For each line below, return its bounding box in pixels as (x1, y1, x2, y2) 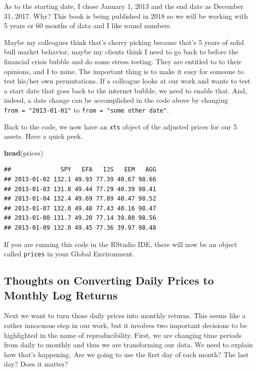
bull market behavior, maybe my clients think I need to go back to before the (4, 46, 239, 57)
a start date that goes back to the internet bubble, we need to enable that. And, (4, 85, 247, 95)
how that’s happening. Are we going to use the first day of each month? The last (4, 349, 249, 359)
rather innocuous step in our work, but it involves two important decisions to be (4, 320, 247, 331)
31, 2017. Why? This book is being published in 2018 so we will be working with (4, 10, 248, 21)
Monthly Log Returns (4, 287, 118, 302)
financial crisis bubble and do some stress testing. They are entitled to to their (4, 56, 242, 66)
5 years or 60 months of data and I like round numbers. (4, 20, 172, 31)
